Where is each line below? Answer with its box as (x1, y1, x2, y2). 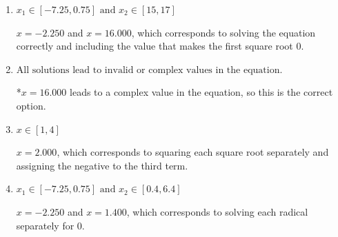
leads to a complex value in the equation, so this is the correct (70, 85, 333, 99)
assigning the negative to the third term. (16, 158, 188, 172)
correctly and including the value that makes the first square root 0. (16, 39, 304, 53)
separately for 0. (16, 218, 85, 232)
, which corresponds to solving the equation (131, 25, 316, 39)
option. (16, 98, 46, 112)
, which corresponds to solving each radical (126, 204, 308, 218)
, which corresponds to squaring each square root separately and (57, 145, 329, 159)
